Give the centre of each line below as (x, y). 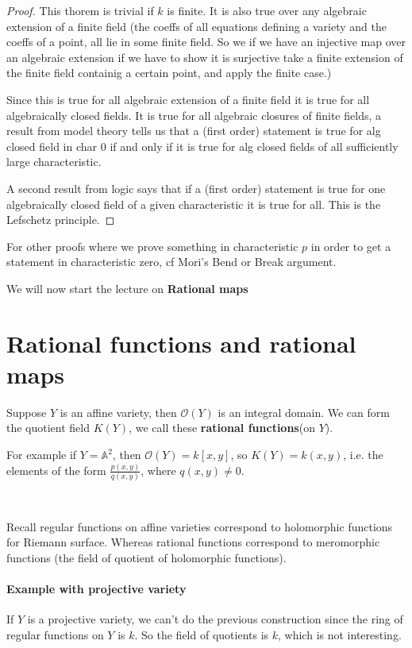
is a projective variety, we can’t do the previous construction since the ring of (215, 619)
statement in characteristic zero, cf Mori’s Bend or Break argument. (171, 262)
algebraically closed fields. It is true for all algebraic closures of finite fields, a (194, 115)
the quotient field (48, 428)
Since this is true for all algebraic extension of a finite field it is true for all (188, 99)
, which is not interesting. (340, 634)
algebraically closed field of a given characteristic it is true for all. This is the (194, 204)
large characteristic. (54, 162)
